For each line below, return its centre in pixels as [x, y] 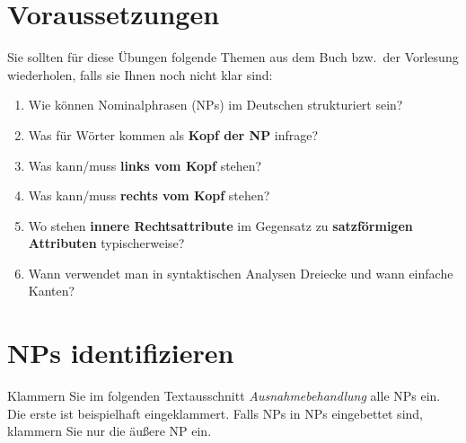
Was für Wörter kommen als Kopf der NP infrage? [173, 134]
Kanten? [52, 291]
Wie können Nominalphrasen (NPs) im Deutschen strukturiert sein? [215, 105]
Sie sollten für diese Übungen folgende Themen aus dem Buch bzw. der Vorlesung [233, 57]
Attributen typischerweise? [106, 243]
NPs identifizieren [121, 353]
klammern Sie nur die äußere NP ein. [110, 431]
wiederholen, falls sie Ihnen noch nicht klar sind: [140, 74]
